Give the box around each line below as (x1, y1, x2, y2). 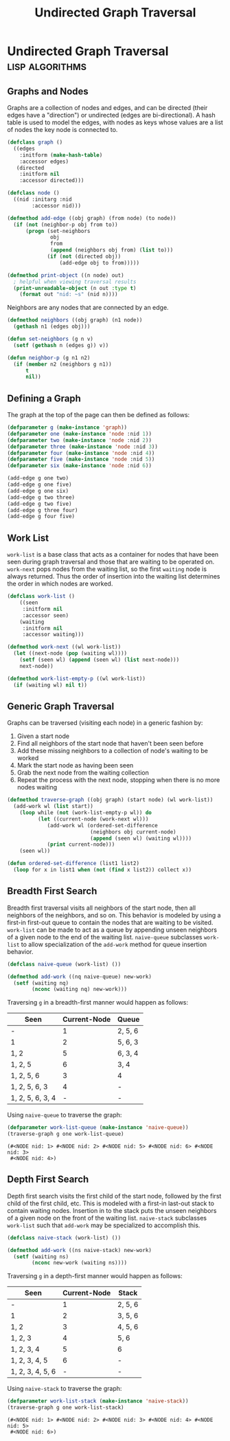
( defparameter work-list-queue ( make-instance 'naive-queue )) (7, 1124, 189, 1131)
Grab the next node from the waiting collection (16, 768, 149, 777)
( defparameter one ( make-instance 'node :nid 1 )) (7, 430, 152, 437)
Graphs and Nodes (7, 85, 89, 97)
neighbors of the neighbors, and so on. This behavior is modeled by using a (7, 911, 221, 919)
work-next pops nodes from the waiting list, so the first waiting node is (7, 565, 207, 573)
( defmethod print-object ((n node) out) (7, 271, 125, 279)
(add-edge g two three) (7, 493, 76, 501)
